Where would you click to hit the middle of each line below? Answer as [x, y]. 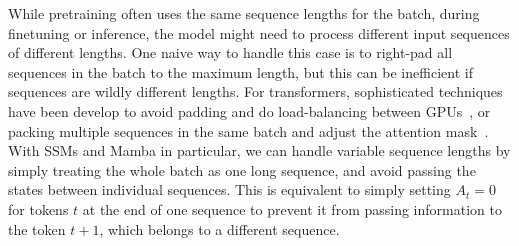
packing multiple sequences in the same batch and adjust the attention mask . [248, 130]
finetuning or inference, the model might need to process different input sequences [259, 32]
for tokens [38, 208]
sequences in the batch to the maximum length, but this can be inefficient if [240, 71]
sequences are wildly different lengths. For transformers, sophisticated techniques [255, 91]
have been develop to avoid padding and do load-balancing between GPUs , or [249, 110]
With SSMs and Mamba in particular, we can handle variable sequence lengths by [259, 150]
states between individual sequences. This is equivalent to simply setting [229, 189]
